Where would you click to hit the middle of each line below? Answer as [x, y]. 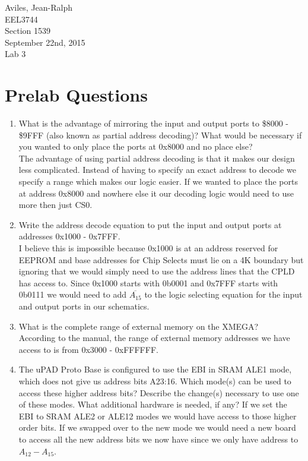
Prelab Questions [76, 95]
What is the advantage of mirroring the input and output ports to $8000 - [153, 123]
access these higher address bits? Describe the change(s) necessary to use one [159, 392]
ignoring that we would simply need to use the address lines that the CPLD [157, 271]
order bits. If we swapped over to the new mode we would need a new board [157, 427]
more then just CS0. [55, 205]
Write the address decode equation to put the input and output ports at [150, 224]
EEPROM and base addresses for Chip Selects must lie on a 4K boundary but [161, 259]
